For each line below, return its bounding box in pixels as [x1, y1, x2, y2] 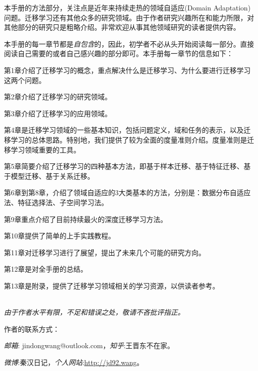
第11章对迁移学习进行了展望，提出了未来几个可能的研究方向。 [4, 247, 205, 257]
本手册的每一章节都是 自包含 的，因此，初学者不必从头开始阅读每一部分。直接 [4, 38, 254, 49]
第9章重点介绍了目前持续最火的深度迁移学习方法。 [4, 214, 167, 224]
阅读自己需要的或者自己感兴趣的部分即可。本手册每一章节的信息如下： [4, 48, 233, 59]
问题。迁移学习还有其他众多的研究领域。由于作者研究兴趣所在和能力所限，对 [4, 12, 254, 22]
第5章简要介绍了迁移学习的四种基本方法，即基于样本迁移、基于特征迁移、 [4, 161, 244, 171]
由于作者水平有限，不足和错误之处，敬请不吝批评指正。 [4, 307, 185, 317]
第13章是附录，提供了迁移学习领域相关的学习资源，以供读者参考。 [4, 280, 219, 291]
